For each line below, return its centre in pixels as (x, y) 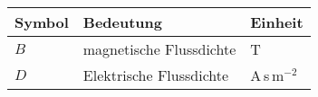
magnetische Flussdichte (159, 49)
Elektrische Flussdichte (156, 75)
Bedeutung (122, 22)
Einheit (277, 22)
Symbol (42, 22)
